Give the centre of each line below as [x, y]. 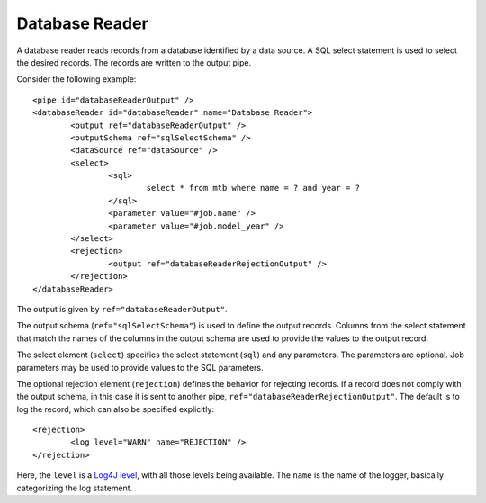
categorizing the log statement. [75, 488]
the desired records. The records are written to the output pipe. [134, 62]
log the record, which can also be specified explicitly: [116, 409]
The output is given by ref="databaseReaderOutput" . [122, 309]
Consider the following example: [76, 79]
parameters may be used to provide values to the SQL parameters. [140, 367]
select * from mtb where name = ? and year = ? [253, 188]
